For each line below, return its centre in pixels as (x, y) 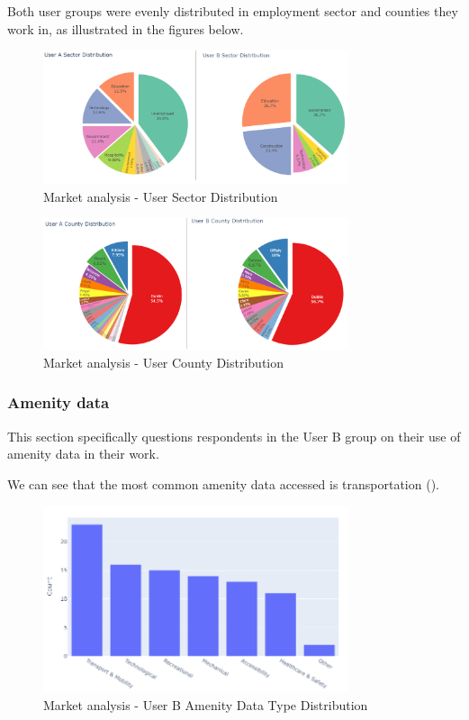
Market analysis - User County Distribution (164, 362)
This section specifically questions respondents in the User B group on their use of (234, 436)
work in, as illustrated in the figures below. (126, 28)
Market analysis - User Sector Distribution (161, 196)
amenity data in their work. (83, 454)
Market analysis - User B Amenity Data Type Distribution (206, 704)
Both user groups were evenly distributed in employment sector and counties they (233, 11)
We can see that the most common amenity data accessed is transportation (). (223, 483)
